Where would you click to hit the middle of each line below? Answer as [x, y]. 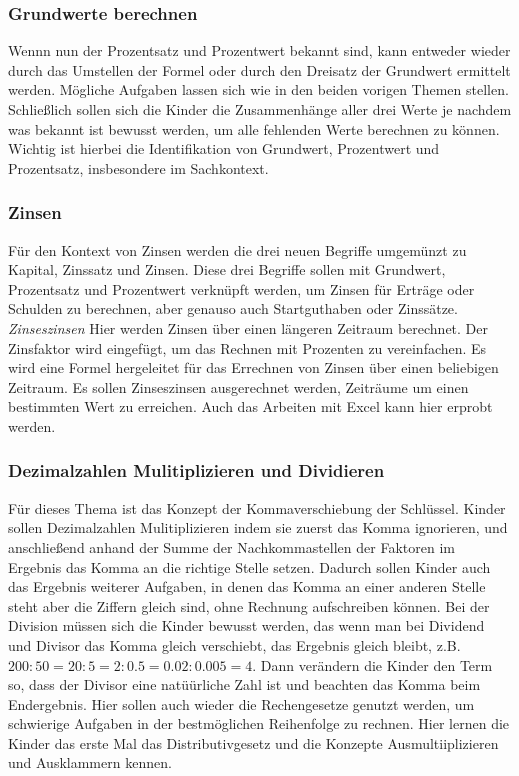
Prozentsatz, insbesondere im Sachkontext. [138, 167]
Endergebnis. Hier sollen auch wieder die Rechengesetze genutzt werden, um [241, 703]
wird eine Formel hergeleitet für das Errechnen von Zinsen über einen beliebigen [253, 367]
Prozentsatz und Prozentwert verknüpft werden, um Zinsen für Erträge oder [241, 288]
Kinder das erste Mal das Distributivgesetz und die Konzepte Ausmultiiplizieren [253, 742]
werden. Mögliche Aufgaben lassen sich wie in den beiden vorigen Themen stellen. [258, 89]
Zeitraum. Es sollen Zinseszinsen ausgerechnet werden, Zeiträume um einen [238, 386]
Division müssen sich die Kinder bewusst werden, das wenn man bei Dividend [246, 625]
